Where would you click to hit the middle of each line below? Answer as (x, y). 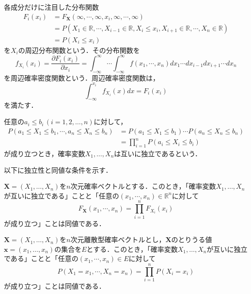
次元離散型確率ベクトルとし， (118, 239)
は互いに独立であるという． (158, 154)
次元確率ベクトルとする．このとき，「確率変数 (143, 186)
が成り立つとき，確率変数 (45, 154)
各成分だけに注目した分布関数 (51, 7)
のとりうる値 (192, 239)
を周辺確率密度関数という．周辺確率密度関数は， (82, 77)
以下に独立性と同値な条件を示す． (58, 170)
